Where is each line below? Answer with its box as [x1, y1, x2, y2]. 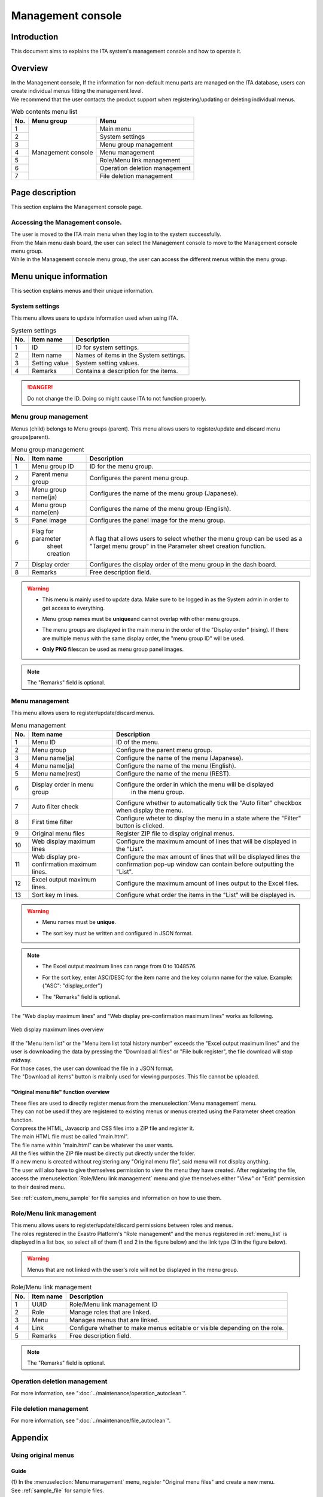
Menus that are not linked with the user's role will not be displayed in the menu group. [27, 1266, 239, 1273]
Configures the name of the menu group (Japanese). [89, 489, 239, 497]
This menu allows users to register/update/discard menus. [11, 710, 155, 717]
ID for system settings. [75, 343, 139, 351]
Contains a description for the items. [75, 367, 178, 375]
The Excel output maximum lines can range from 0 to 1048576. [42, 963, 197, 970]
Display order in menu [32, 780, 94, 789]
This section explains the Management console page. [11, 204, 143, 211]
